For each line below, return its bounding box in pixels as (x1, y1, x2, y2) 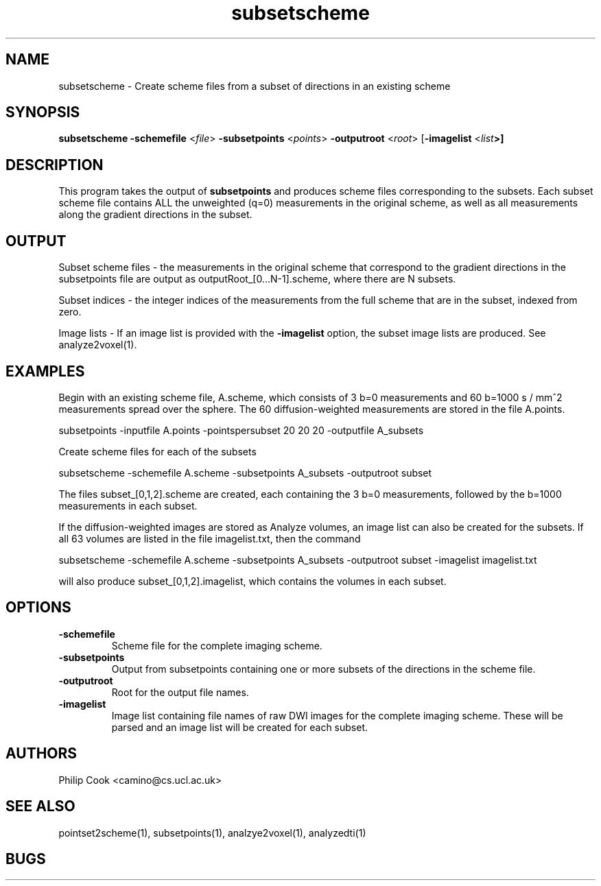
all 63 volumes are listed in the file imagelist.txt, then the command (58, 532, 361, 544)
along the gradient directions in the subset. (58, 208, 252, 221)
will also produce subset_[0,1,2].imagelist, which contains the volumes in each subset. (58, 575, 447, 587)
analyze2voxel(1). (58, 339, 137, 351)
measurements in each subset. (58, 499, 198, 512)
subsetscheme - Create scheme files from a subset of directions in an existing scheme (58, 80, 451, 92)
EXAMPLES (5, 362, 85, 380)
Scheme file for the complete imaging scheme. (111, 639, 322, 651)
